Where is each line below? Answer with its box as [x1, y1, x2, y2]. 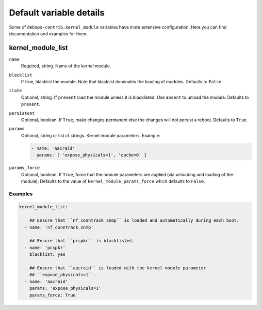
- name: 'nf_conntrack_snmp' [24, 224, 94, 230]
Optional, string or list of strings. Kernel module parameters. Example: [21, 132, 161, 138]
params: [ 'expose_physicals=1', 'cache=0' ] [36, 153, 147, 158]
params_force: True [29, 292, 76, 298]
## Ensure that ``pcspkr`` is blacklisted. [29, 238, 134, 244]
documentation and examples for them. [9, 31, 88, 36]
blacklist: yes [29, 252, 65, 257]
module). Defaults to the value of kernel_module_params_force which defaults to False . [21, 178, 206, 184]
